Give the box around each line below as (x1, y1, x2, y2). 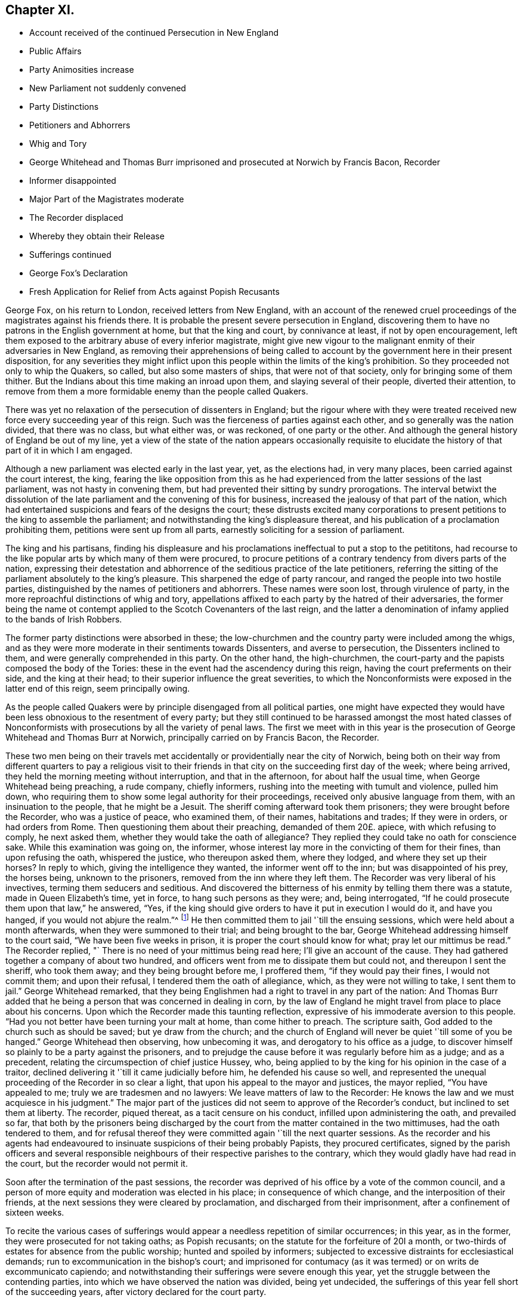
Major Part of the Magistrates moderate (29, 194, 184, 205)
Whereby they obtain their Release (29, 231, 165, 242)
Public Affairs (29, 46, 82, 57)
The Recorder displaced (29, 212, 123, 223)
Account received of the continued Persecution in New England (29, 27, 278, 38)
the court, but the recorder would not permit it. (5, 1158, 188, 1169)
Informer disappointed (29, 175, 116, 186)
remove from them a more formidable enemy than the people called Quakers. (5, 386, 308, 397)
